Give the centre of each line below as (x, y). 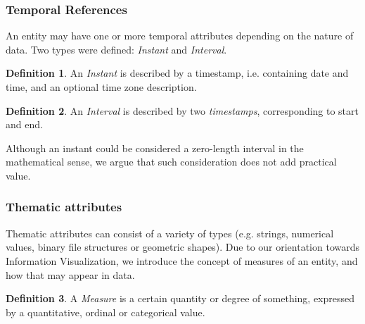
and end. (24, 124)
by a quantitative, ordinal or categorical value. (105, 312)
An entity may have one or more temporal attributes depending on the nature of (180, 36)
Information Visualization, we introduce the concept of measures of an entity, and (182, 260)
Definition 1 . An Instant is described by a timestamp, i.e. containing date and (177, 73)
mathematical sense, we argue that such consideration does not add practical (171, 162)
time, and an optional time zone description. (101, 87)
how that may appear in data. (70, 274)
